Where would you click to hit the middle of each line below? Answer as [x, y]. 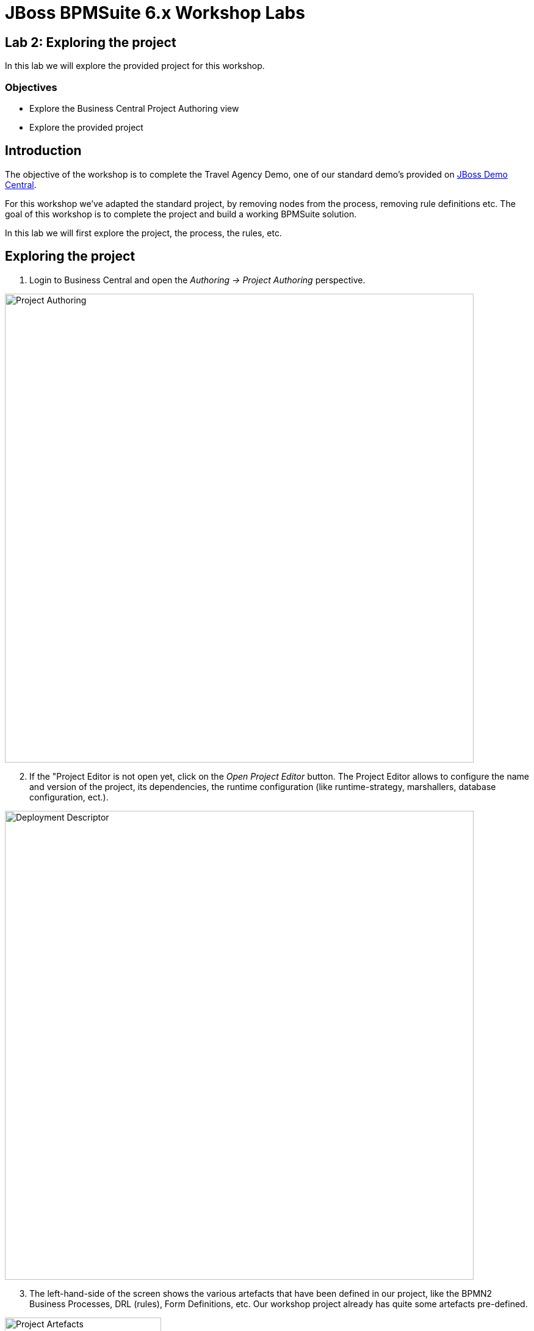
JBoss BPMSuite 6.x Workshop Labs [155, 13]
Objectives [31, 87]
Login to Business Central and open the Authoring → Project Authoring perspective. [197, 280]
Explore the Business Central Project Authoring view [134, 108]
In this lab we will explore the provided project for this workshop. [135, 66]
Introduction [43, 151]
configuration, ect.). [69, 797]
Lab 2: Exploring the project [91, 42]
